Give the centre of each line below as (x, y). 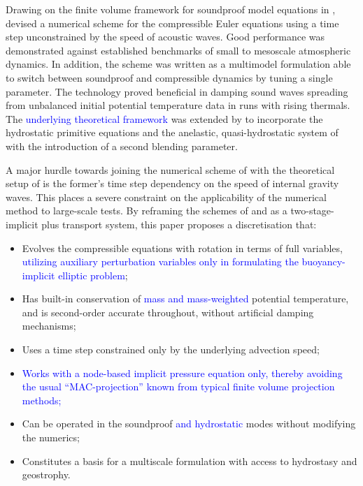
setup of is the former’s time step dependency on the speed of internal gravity (172, 183)
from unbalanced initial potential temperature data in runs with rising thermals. (178, 105)
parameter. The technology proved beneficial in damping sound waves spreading (177, 91)
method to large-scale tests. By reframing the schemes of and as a (147, 211)
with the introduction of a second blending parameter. (122, 146)
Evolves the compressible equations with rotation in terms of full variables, (182, 248)
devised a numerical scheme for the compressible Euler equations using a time (172, 23)
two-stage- (312, 211)
